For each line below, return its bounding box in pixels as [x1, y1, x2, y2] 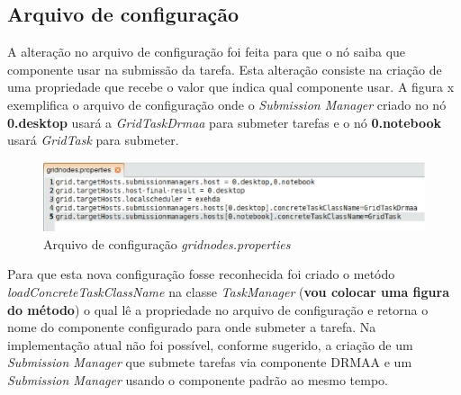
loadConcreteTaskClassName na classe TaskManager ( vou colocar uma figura [7, 282, 450, 301]
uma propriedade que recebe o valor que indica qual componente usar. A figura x [7, 77, 455, 96]
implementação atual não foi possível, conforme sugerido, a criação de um [7, 335, 413, 354]
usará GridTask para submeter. [7, 130, 179, 149]
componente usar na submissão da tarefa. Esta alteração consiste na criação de [7, 59, 442, 78]
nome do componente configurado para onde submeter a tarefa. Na [7, 318, 376, 337]
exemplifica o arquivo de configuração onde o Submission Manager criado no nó [7, 94, 447, 113]
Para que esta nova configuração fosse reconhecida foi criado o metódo [7, 265, 395, 283]
